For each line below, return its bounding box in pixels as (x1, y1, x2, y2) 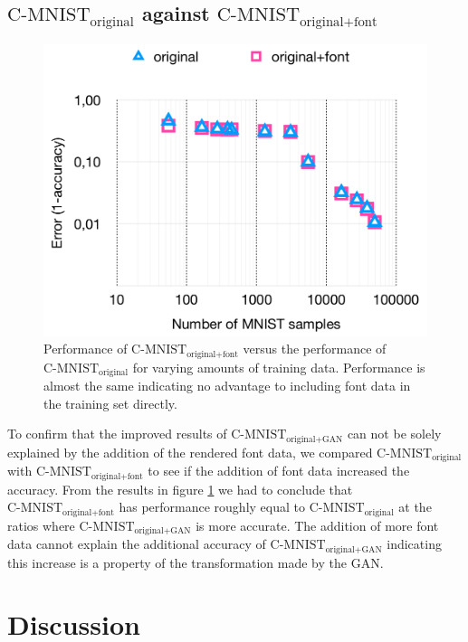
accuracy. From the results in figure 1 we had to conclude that (7, 479, 353, 498)
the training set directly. (43, 393, 177, 412)
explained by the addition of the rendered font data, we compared (7, 442, 373, 461)
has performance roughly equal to (119, 497, 305, 516)
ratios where (7, 515, 75, 534)
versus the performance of (243, 339, 387, 358)
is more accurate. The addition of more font (196, 515, 439, 534)
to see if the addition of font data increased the (148, 461, 410, 480)
